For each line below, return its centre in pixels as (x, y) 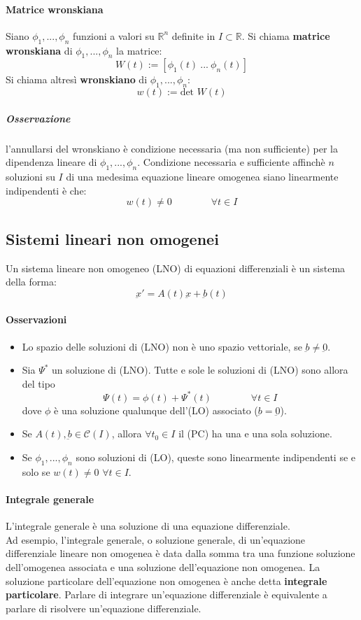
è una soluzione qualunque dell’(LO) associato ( (156, 410)
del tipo (38, 383)
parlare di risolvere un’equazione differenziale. (104, 608)
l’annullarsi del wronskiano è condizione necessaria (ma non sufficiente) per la (172, 148)
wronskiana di (39, 50)
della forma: (31, 282)
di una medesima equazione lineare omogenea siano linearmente (202, 177)
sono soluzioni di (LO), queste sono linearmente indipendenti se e (216, 457)
